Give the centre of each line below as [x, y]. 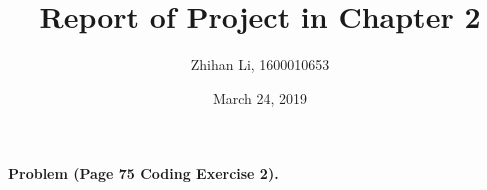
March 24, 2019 [260, 97]
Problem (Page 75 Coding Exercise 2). [143, 173]
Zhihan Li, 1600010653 [260, 64]
